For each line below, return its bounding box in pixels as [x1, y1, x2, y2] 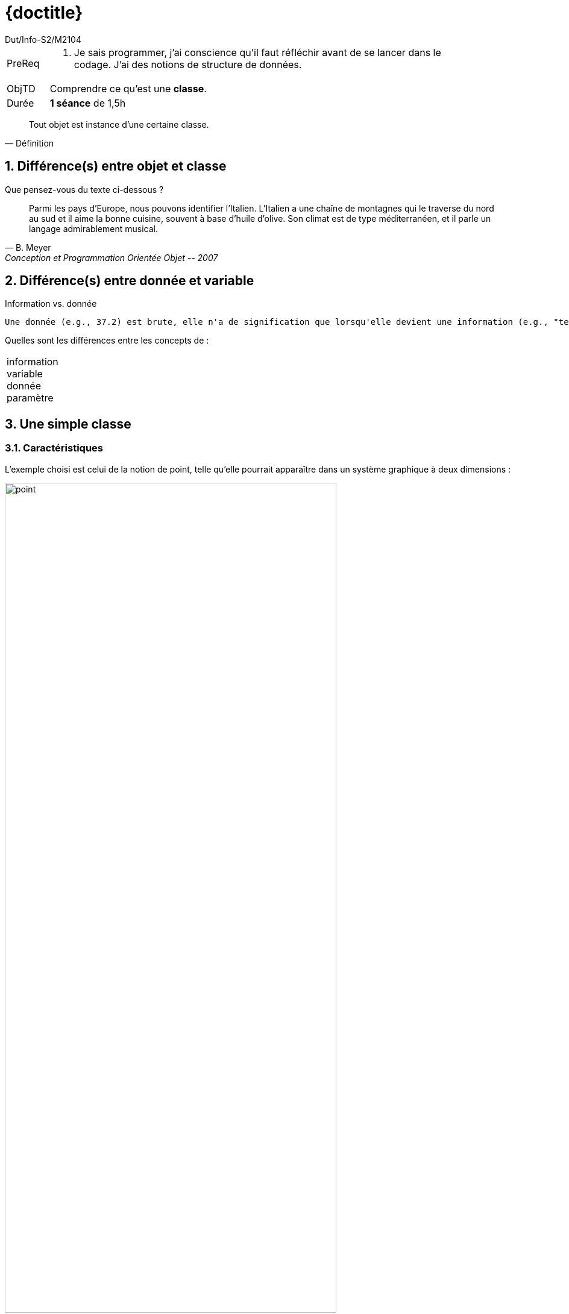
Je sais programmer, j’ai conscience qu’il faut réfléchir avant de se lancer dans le [74, 46, 441, 58]
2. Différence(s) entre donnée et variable [5, 273, 254, 289]
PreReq [7, 57, 40, 69]
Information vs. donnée [5, 298, 97, 309]
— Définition [5, 137, 54, 148]
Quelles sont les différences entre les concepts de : [5, 335, 209, 346]
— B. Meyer [5, 242, 51, 253]
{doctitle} [5, 2, 83, 23]
